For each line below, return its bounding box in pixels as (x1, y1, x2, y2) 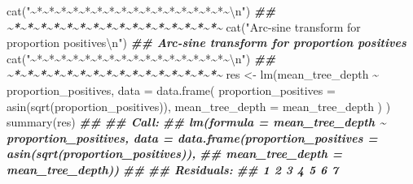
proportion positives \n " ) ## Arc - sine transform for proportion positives (7, 34, 406, 51)
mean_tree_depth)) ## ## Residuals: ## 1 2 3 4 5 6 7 (7, 160, 339, 178)
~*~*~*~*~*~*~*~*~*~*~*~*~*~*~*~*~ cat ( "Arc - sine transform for (7, 18, 361, 35)
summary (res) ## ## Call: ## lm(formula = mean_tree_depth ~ (7, 113, 386, 131)
